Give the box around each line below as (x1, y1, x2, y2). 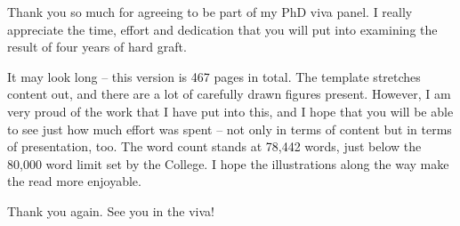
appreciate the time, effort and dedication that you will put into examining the (7, 20, 438, 38)
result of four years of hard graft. (7, 37, 187, 56)
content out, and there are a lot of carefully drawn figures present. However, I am (7, 85, 451, 103)
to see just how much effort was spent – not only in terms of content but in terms (7, 119, 452, 138)
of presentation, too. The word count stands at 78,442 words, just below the (7, 137, 422, 156)
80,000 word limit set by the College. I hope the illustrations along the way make (7, 154, 449, 173)
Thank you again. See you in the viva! (7, 201, 214, 220)
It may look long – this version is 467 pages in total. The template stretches (7, 67, 421, 85)
